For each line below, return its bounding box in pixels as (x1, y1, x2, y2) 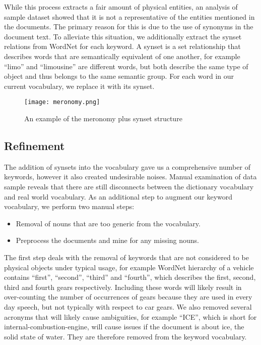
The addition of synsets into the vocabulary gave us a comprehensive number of (4, 161, 250, 172)
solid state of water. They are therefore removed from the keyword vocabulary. (4, 331, 247, 341)
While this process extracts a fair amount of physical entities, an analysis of (4, 2, 238, 12)
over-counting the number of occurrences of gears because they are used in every (4, 291, 252, 302)
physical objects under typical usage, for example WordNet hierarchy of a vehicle (4, 262, 254, 272)
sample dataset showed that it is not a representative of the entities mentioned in (4, 11, 255, 22)
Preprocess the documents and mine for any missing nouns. (16, 235, 200, 245)
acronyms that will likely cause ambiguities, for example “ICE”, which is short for (4, 311, 257, 322)
